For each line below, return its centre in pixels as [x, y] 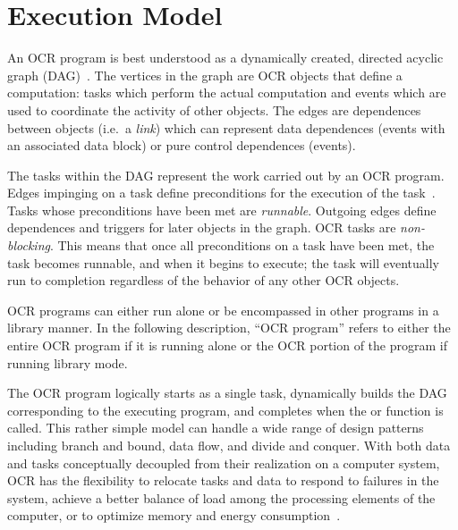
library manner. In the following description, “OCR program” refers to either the [229, 328]
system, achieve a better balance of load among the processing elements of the [221, 497]
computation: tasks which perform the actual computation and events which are [227, 93]
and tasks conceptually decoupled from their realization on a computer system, [224, 463]
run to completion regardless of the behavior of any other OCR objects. [204, 280]
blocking [29, 245]
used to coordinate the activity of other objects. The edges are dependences [214, 109]
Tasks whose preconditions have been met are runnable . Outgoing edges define [222, 210]
